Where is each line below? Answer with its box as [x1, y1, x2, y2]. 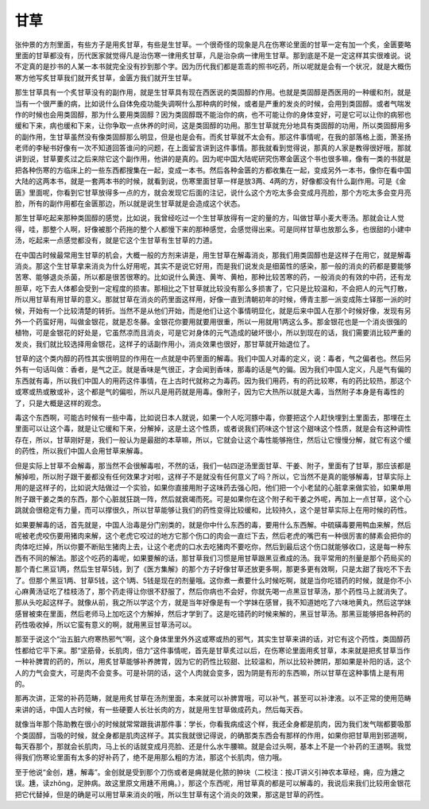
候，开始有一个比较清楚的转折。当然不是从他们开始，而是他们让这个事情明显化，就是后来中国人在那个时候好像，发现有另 [14, 306, 412, 315]
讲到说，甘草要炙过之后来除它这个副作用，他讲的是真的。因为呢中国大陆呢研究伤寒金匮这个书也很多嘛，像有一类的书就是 [14, 154, 412, 164]
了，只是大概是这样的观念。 [14, 398, 106, 408]
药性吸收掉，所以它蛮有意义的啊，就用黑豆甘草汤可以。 [14, 620, 196, 629]
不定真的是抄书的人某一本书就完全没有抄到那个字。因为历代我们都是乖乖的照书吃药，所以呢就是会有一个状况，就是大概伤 [14, 62, 412, 72]
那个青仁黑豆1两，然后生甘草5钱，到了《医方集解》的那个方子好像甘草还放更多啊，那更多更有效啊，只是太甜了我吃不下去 [14, 564, 412, 574]
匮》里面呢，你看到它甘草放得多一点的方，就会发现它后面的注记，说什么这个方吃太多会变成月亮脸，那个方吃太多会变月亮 [14, 188, 412, 197]
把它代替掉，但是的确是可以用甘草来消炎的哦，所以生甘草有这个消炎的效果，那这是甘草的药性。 [14, 789, 328, 799]
